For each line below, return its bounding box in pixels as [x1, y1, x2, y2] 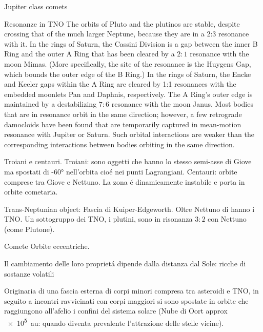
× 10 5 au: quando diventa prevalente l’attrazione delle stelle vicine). [7, 316, 224, 328]
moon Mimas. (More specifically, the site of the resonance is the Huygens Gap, [4, 58, 251, 69]
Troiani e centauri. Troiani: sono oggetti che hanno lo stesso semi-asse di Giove [4, 156, 252, 167]
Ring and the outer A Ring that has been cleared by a [4, 48, 175, 59]
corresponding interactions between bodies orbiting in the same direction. [4, 139, 235, 149]
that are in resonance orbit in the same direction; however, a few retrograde [4, 108, 242, 119]
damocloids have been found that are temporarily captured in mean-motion [4, 119, 241, 129]
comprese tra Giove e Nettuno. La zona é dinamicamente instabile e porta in [4, 176, 245, 187]
